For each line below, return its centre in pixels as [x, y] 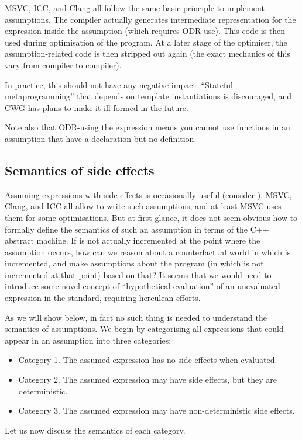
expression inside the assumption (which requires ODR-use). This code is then [145, 31]
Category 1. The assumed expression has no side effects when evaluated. [148, 360]
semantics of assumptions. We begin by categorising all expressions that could [144, 329]
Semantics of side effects [80, 170]
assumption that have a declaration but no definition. [101, 138]
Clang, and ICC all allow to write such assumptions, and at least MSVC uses [143, 206]
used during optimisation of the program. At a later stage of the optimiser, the [146, 42]
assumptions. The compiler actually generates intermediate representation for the [150, 19]
